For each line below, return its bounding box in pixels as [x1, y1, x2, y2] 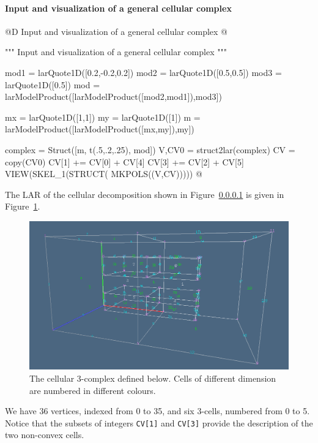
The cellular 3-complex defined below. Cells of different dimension [29, 371, 276, 384]
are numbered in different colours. [29, 384, 156, 396]
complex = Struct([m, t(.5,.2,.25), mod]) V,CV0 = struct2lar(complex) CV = [5, 143, 295, 156]
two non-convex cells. [5, 428, 84, 441]
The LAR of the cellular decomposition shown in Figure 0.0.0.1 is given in [5, 187, 284, 200]
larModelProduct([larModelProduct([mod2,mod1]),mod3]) [5, 90, 222, 103]
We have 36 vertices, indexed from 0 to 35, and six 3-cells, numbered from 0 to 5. [5, 404, 310, 417]
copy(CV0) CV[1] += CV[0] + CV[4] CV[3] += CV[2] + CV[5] [5, 155, 244, 168]
